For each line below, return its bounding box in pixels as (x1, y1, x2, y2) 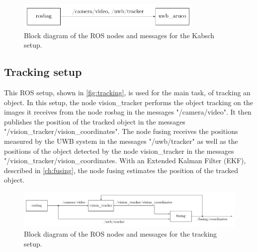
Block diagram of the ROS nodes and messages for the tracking (24, 229, 217, 239)
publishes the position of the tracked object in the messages (4, 116, 185, 126)
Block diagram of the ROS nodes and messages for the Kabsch (24, 30, 215, 40)
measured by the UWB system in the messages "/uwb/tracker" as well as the (4, 136, 238, 146)
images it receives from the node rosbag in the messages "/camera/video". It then (4, 107, 252, 117)
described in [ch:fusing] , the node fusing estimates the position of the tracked (4, 165, 239, 175)
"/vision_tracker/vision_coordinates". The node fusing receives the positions (4, 126, 238, 136)
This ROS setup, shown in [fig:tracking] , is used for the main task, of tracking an (4, 87, 251, 98)
